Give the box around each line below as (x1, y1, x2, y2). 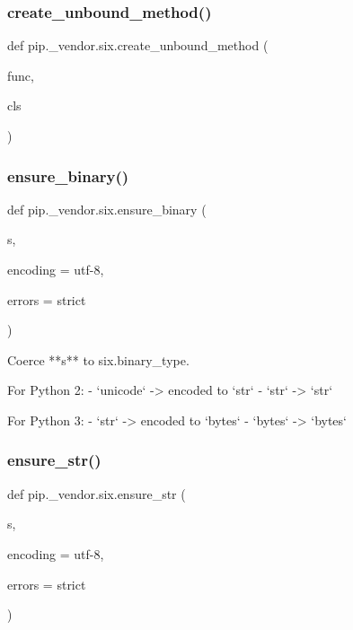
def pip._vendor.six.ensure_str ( (7, 484, 186, 503)
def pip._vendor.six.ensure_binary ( (7, 199, 207, 218)
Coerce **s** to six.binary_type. (7, 350, 190, 369)
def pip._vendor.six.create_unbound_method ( (7, 36, 269, 55)
